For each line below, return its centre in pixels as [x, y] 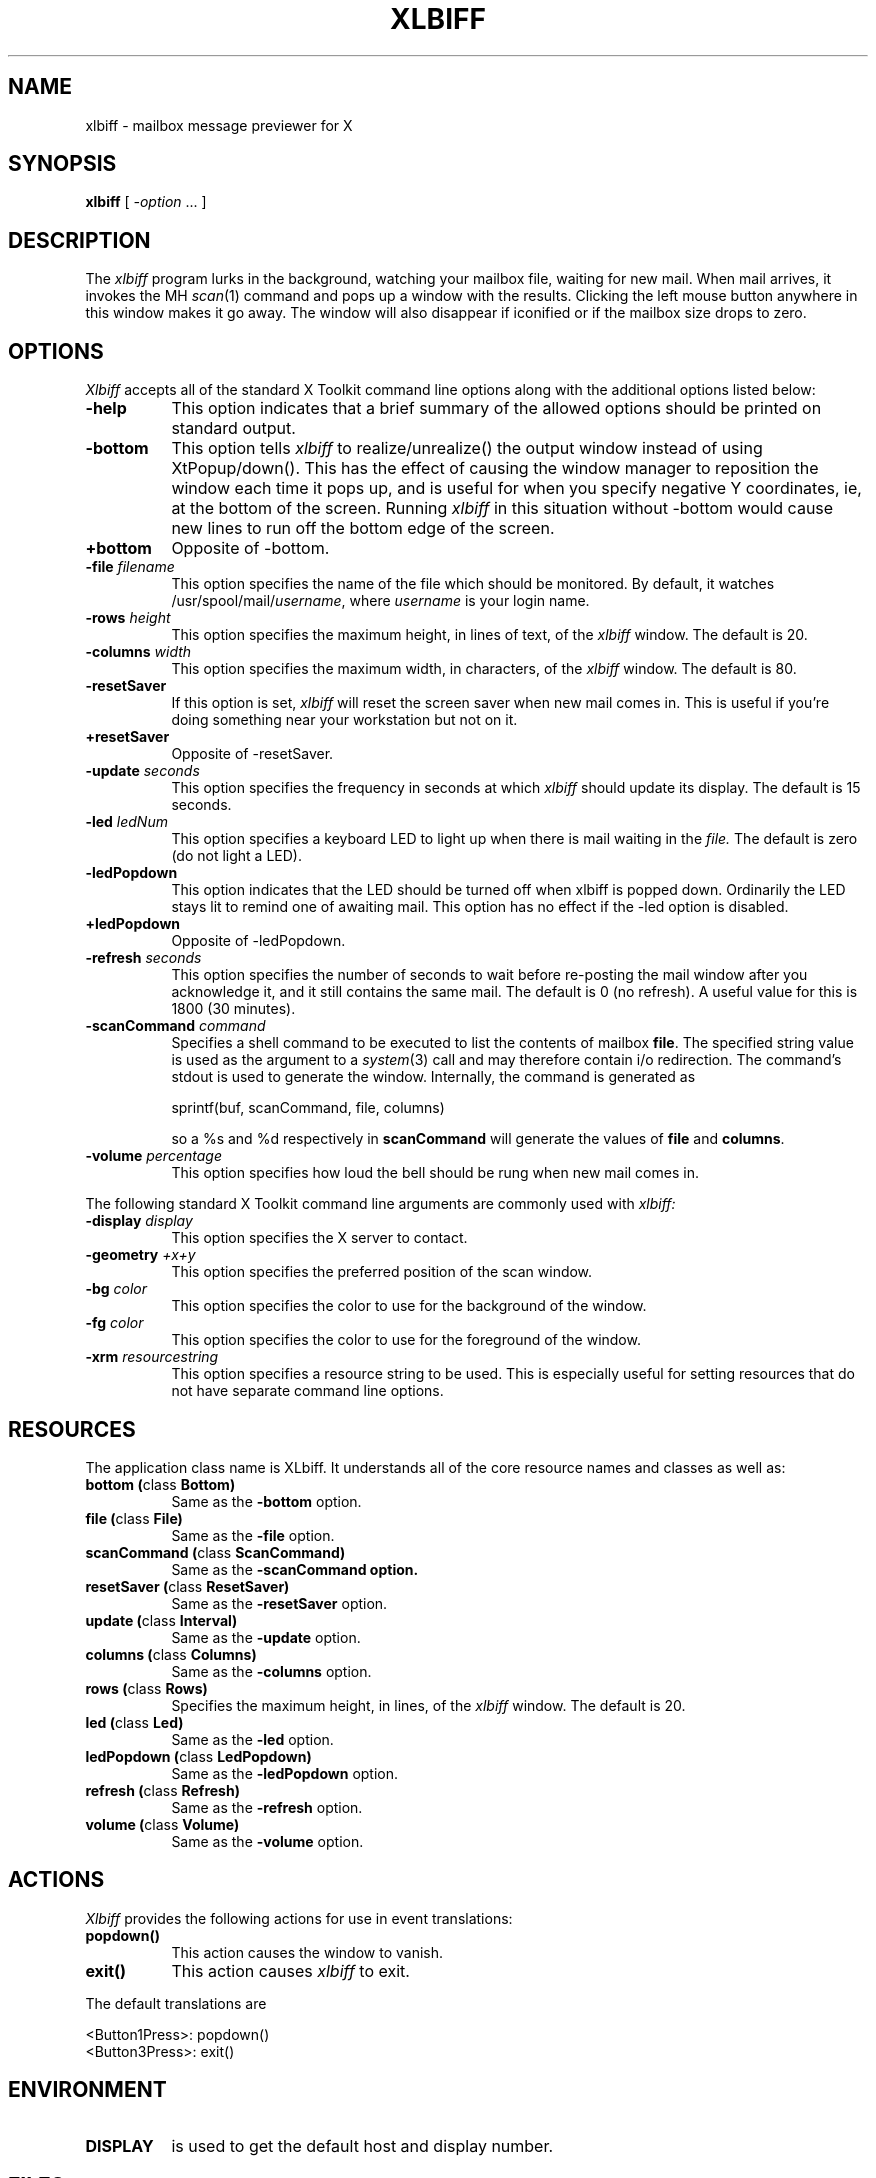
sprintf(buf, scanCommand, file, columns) [308, 1108]
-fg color [114, 1323]
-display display [139, 1221]
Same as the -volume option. [267, 1841]
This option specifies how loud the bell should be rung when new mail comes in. [435, 1173]
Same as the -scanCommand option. [295, 1569]
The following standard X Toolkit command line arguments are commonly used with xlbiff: [380, 1204]
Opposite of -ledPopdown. [258, 941]
